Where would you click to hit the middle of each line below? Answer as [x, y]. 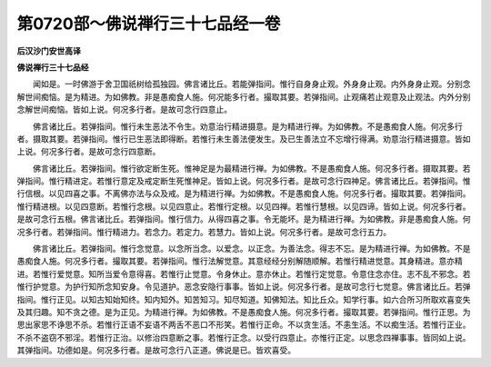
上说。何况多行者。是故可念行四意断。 [89, 152]
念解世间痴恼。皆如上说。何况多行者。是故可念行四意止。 [124, 110]
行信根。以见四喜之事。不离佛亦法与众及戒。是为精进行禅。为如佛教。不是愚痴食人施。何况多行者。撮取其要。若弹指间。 [244, 193]
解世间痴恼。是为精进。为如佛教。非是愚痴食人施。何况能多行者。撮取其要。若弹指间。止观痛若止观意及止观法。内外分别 [244, 96]
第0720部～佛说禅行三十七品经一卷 [149, 24]
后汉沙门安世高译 [49, 51]
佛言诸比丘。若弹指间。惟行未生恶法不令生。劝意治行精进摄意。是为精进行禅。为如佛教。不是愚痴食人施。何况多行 [247, 126]
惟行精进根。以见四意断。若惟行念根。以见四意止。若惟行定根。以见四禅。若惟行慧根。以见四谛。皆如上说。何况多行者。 [244, 206]
